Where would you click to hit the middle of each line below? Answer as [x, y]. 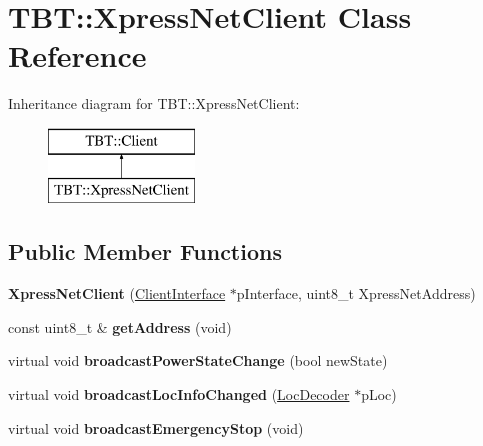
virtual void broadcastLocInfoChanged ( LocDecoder [179, 394]
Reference [77, 55]
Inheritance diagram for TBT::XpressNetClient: [154, 103]
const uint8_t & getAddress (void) [120, 326]
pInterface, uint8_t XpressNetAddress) [356, 293]
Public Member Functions [145, 251]
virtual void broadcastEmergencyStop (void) [156, 427]
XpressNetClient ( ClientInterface [117, 293]
